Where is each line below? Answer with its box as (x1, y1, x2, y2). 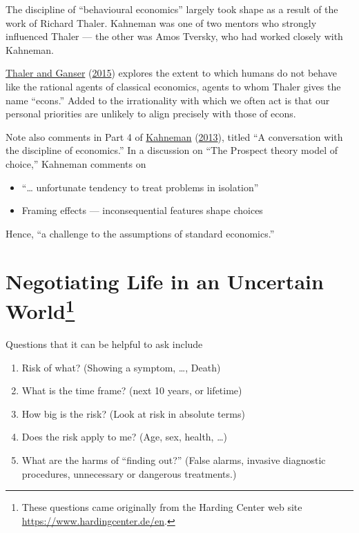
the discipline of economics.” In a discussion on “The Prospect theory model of (6, 143, 338, 157)
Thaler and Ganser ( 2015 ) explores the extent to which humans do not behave (6, 66, 337, 80)
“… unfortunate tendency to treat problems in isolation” (21, 180, 259, 194)
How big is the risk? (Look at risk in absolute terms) (21, 406, 245, 420)
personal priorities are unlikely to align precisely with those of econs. (6, 106, 296, 121)
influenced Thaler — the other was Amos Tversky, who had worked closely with (6, 29, 343, 43)
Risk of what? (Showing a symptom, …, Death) (21, 360, 221, 374)
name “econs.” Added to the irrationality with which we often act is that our (6, 93, 330, 107)
